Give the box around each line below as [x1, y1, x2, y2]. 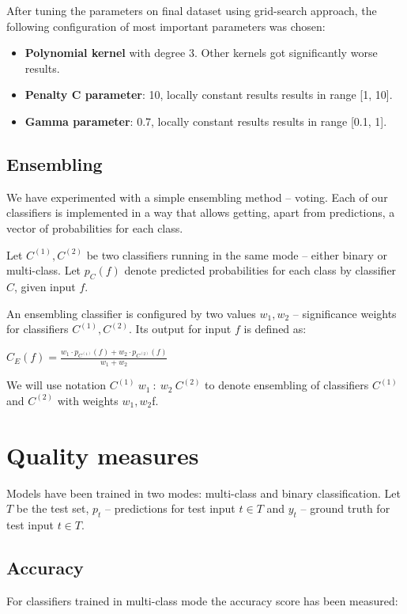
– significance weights [292, 305, 397, 321]
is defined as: [243, 320, 307, 337]
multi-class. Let [6, 262, 81, 279]
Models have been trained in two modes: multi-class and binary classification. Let [6, 484, 401, 501]
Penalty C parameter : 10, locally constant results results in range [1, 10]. [24, 86, 393, 103]
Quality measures [6, 438, 199, 471]
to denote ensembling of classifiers [205, 377, 369, 393]
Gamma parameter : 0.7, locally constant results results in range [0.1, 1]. [24, 112, 387, 129]
